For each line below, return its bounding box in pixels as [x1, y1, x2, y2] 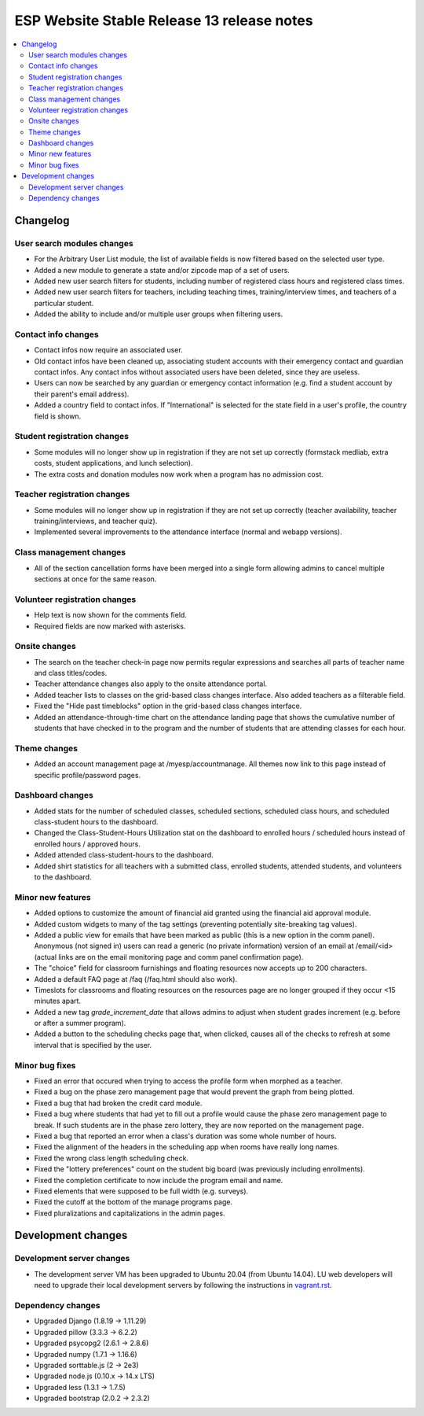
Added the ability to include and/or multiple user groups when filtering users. [34, 309, 283, 319]
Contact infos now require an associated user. [34, 345, 184, 355]
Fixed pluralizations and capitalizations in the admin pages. [34, 1208, 225, 1218]
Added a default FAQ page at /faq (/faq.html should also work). [34, 974, 238, 983]
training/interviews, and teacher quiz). [34, 516, 158, 526]
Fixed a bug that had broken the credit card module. [34, 1098, 203, 1108]
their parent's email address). [34, 389, 130, 399]
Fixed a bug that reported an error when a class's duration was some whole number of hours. [34, 1131, 337, 1141]
